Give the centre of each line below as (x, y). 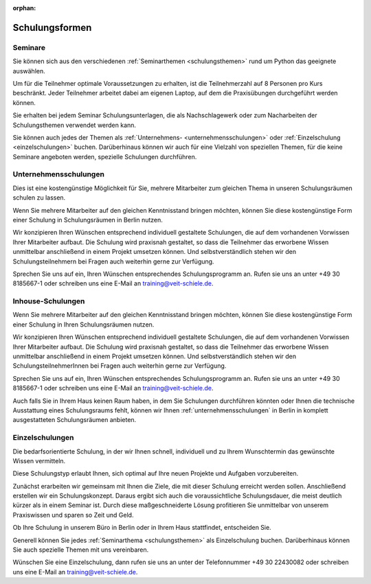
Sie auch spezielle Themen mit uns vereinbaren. (81, 550)
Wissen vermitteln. (39, 460)
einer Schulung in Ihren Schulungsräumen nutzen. (83, 324)
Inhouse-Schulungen (49, 301)
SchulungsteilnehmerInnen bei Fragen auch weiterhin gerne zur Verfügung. (120, 366)
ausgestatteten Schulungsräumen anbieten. (75, 420)
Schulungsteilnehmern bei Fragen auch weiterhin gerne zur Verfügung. (113, 261)
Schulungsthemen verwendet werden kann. (75, 125)
